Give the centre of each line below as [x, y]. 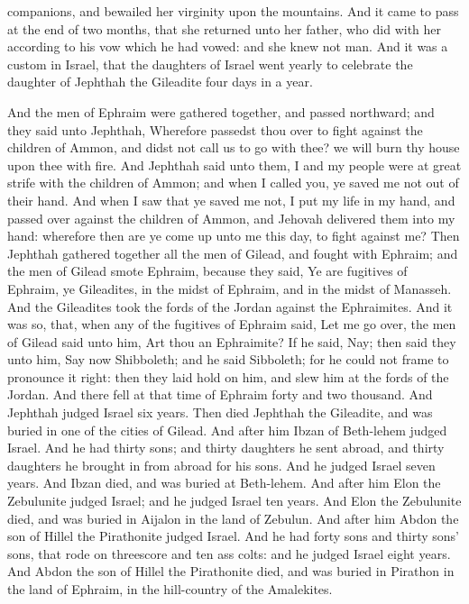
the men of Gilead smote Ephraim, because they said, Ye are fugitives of [207, 271]
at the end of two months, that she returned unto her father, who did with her [225, 28]
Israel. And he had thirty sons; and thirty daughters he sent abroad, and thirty [226, 448]
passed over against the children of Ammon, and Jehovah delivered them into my [231, 218]
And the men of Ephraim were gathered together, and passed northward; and [221, 111]
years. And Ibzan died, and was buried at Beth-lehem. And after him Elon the [224, 483]
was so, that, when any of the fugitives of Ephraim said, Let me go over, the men [232, 324]
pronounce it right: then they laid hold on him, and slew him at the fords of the [228, 376]
